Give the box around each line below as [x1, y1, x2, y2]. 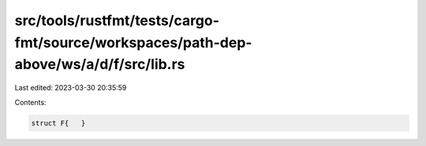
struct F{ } [31, 119, 86, 127]
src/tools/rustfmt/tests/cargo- [14, 12, 220, 29]
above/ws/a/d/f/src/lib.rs [14, 56, 185, 74]
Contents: [14, 97, 47, 107]
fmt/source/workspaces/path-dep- [14, 34, 252, 51]
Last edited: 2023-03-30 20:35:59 [14, 83, 127, 93]
